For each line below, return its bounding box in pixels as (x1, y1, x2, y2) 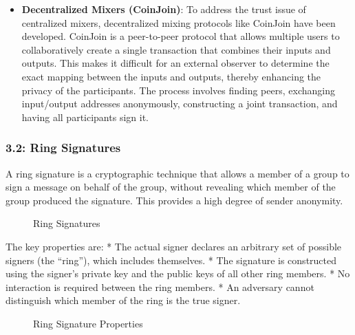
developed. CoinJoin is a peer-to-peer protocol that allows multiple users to (21, 29, 340, 43)
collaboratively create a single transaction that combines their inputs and (21, 42, 331, 56)
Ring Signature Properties (33, 316, 143, 330)
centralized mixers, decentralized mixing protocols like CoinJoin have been (21, 15, 336, 30)
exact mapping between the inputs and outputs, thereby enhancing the (21, 69, 321, 83)
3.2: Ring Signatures (6, 139, 121, 156)
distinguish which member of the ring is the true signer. (6, 293, 241, 307)
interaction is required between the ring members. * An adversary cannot (6, 279, 314, 294)
